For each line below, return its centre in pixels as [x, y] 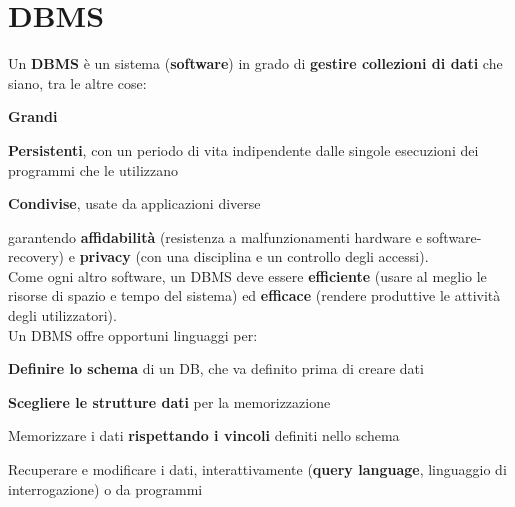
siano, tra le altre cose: [77, 82]
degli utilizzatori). [62, 315]
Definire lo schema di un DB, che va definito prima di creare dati [216, 368]
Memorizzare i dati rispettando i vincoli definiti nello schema [204, 435]
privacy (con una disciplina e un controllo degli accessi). [254, 256]
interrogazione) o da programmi [105, 488]
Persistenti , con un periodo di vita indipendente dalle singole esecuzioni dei [243, 149]
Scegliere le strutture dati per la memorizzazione [169, 401]
